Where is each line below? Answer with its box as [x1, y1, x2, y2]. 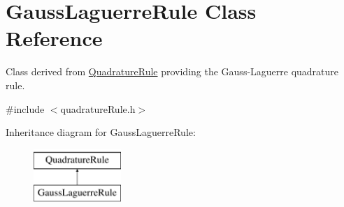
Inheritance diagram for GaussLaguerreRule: [6, 125, 196, 139]
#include [6, 101, 45, 116]
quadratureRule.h [60, 101, 136, 116]
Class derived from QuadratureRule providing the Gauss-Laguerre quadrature [6, 64, 339, 79]
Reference [6, 24, 103, 52]
